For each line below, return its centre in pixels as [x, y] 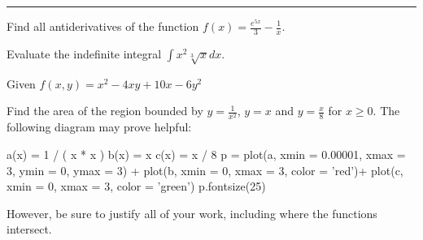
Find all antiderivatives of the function [103, 26]
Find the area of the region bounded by [105, 111]
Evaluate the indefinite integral [84, 53]
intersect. [29, 229]
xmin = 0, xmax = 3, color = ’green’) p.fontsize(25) [136, 186]
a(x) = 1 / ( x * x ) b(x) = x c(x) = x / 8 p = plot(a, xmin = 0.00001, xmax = [206, 154]
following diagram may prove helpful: [99, 127]
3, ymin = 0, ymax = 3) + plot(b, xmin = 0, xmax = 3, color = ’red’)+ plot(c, [205, 170]
